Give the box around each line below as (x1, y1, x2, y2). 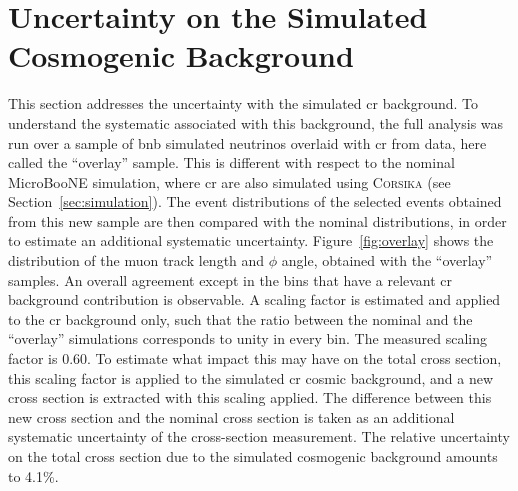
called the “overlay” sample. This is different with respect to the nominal (8, 152, 455, 173)
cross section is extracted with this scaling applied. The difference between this (8, 387, 492, 408)
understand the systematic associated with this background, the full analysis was (8, 112, 504, 133)
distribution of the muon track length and (8, 250, 265, 271)
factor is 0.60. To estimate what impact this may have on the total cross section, (8, 348, 502, 369)
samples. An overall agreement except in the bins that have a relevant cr (8, 269, 453, 290)
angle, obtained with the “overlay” (281, 250, 493, 271)
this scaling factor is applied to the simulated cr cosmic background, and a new (8, 367, 494, 388)
